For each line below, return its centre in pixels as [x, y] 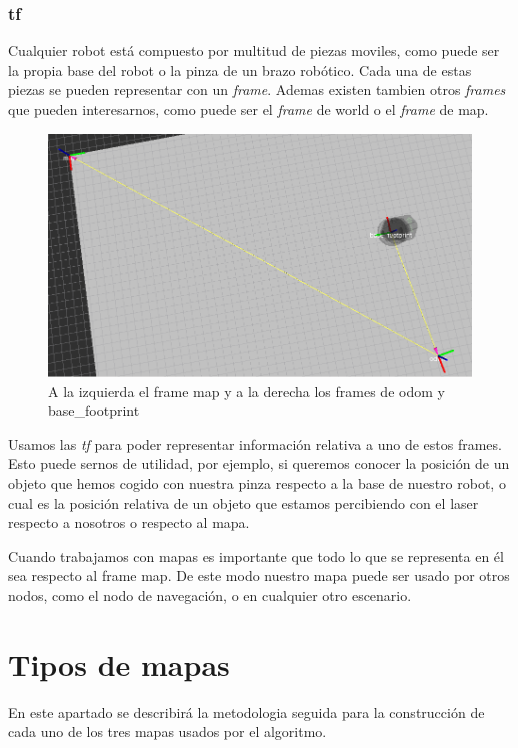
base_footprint [94, 410]
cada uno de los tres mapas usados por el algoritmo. [167, 731]
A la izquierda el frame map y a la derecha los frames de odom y [246, 390]
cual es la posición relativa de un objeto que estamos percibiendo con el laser [243, 502]
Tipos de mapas [119, 663]
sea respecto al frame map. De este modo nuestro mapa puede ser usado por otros [259, 575]
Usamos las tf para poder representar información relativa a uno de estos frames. [255, 443]
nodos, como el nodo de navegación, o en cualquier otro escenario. [210, 594]
